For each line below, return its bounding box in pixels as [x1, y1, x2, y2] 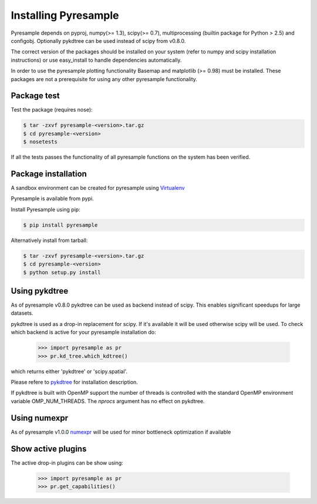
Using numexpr [11, 413, 69, 423]
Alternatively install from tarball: [11, 237, 88, 244]
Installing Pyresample [11, 9, 119, 22]
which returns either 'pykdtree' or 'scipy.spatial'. [11, 368, 128, 375]
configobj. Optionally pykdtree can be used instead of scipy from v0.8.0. [11, 37, 186, 44]
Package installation [11, 169, 87, 179]
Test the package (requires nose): [11, 106, 93, 113]
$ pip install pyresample [23, 221, 98, 229]
